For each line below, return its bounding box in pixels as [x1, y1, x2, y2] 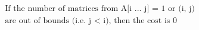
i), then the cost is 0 [103, 17, 177, 25]
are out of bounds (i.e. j [5, 17, 92, 25]
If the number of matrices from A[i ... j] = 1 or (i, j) [5, 5, 195, 13]
